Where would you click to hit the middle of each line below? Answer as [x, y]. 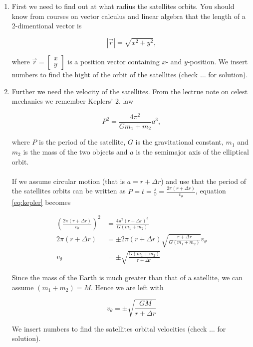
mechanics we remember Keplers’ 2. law [73, 101]
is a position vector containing [114, 61]
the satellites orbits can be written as [69, 191]
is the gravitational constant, [179, 142]
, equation [211, 191]
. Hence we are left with [127, 287]
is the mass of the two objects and [75, 151]
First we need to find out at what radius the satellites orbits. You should [123, 6]
